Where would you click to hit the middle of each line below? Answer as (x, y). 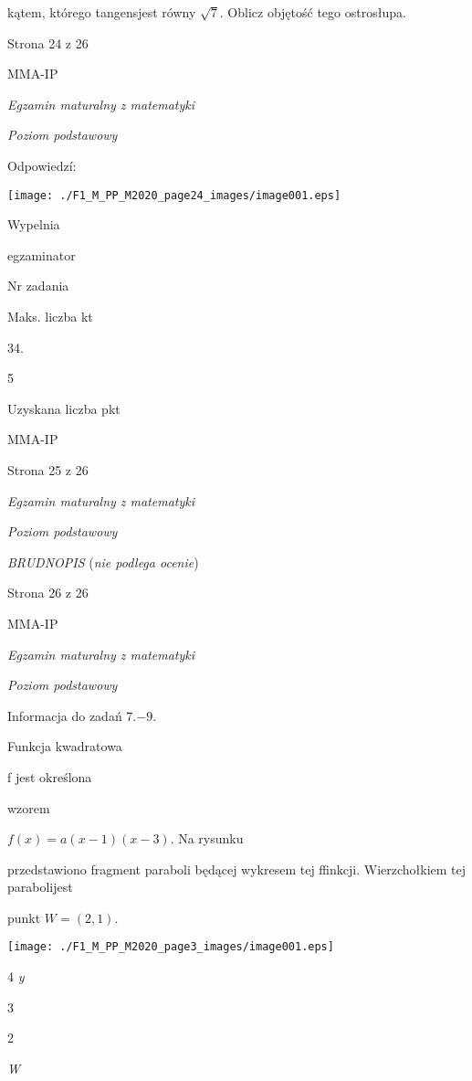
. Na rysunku (207, 838)
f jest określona (50, 776)
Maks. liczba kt (50, 316)
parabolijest (40, 887)
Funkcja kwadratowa (65, 746)
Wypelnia (34, 224)
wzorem (29, 807)
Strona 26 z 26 (48, 593)
